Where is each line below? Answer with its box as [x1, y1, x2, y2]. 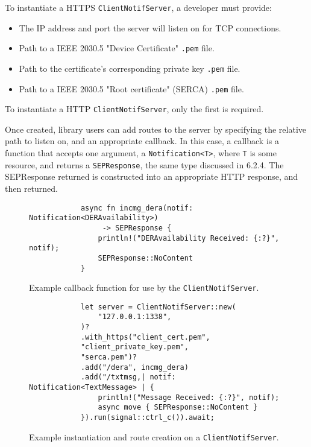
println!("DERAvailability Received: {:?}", [98, 233, 280, 243]
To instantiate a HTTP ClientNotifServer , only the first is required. [5, 103, 264, 115]
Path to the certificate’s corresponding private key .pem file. [19, 62, 240, 74]
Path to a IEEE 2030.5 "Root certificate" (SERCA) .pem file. [19, 82, 244, 95]
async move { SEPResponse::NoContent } [98, 403, 258, 412]
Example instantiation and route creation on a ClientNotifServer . [29, 430, 279, 443]
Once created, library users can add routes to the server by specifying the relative [5, 122, 307, 135]
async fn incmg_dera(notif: [80, 203, 193, 212]
